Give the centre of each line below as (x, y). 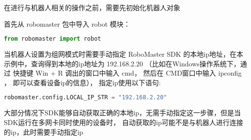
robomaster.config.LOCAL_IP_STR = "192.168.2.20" (86, 98)
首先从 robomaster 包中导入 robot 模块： (67, 23)
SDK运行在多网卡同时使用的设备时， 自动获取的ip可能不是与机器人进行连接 (124, 122)
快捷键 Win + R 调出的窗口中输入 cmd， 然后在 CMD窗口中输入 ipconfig (127, 73)
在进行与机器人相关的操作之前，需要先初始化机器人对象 (92, 7)
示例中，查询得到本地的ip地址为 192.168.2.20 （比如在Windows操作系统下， (122, 63)
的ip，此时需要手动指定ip (44, 132)
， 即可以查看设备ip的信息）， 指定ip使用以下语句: (82, 82)
